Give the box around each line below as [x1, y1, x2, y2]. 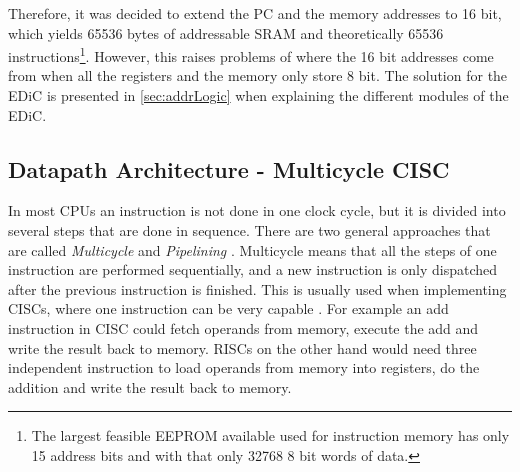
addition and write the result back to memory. [8, 376, 292, 397]
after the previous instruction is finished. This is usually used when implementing [8, 278, 507, 299]
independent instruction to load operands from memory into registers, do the [8, 357, 480, 378]
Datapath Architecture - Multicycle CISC [8, 153, 450, 184]
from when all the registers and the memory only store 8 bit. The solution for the [8, 65, 508, 86]
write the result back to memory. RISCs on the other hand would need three [8, 337, 477, 358]
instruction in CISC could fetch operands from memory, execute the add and [8, 317, 479, 338]
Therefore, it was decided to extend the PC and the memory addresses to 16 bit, [8, 3, 502, 23]
